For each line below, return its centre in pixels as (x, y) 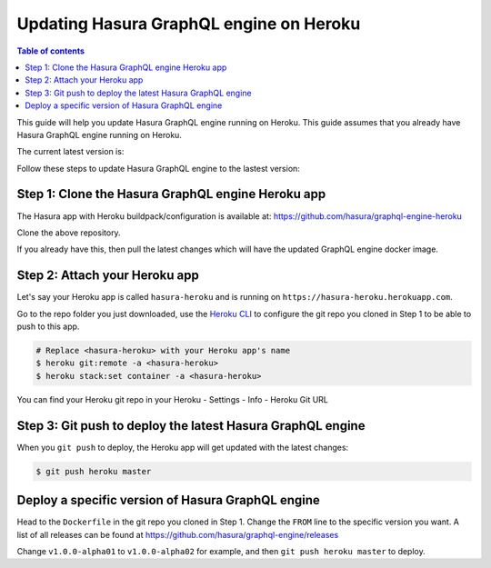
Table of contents (51, 51)
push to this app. (48, 326)
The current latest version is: (70, 152)
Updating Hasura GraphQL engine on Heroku (189, 24)
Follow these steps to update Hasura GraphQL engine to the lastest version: (158, 168)
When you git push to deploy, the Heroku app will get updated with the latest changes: (183, 447)
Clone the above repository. (69, 233)
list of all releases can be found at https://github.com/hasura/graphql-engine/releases (178, 534)
